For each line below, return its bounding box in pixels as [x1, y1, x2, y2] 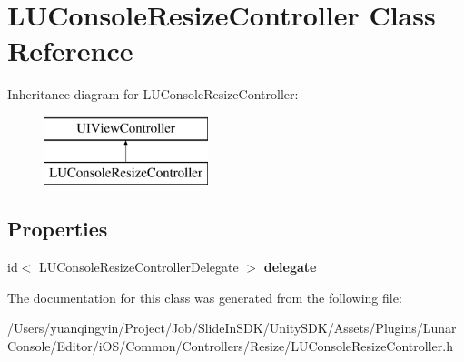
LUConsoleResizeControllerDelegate [39, 257, 239, 277]
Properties [7, 215, 108, 243]
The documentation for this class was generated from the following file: [7, 287, 402, 307]
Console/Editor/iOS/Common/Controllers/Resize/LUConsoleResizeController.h [7, 337, 453, 356]
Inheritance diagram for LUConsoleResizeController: [7, 85, 299, 104]
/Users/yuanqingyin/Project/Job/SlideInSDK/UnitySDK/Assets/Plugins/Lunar [7, 318, 457, 337]
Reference [7, 32, 133, 69]
